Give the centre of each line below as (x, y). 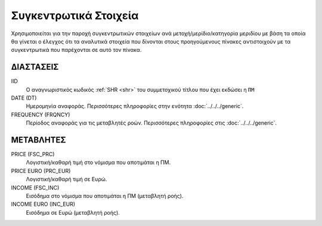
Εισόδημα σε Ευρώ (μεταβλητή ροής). (73, 212)
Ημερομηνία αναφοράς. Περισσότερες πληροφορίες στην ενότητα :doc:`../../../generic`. (135, 106)
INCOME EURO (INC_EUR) (43, 204)
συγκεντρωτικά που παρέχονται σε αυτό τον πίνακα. (76, 50)
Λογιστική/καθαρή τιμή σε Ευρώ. (66, 179)
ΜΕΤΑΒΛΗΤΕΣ (38, 140)
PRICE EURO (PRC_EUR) (41, 171)
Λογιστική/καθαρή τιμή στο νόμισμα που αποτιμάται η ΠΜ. (98, 162)
